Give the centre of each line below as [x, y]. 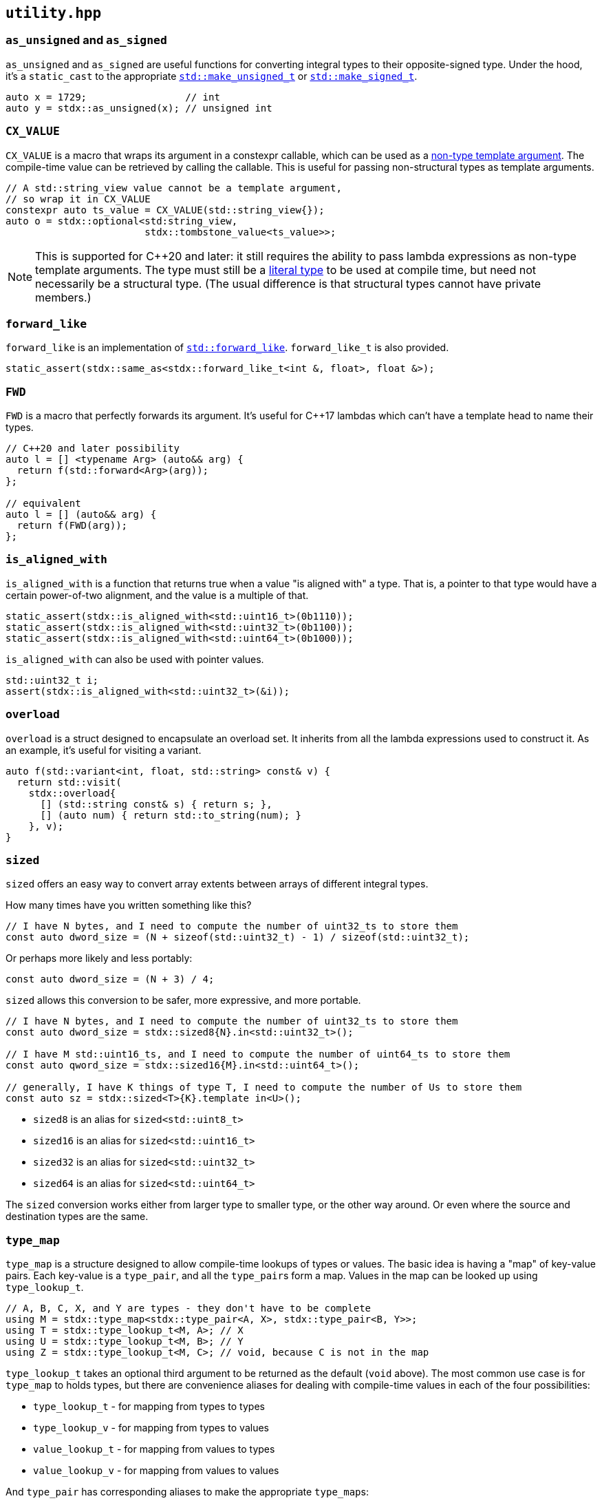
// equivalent [43, 504]
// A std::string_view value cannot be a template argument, [174, 188]
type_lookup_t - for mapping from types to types [149, 1407]
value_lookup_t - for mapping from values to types [154, 1449]
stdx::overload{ [72, 793]
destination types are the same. [77, 1217]
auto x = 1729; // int [113, 97]
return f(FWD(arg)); [72, 526]
